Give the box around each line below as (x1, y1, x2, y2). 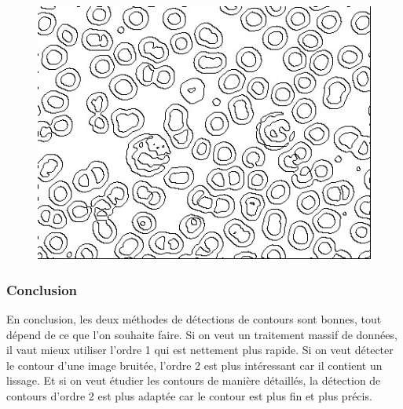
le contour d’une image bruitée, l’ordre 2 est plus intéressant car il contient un (6, 356, 383, 373)
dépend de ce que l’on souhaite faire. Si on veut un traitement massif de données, (6, 326, 398, 342)
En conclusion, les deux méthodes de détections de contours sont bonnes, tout (6, 311, 382, 327)
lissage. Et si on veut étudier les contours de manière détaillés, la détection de (6, 372, 381, 389)
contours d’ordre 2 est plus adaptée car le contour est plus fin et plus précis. (6, 388, 372, 404)
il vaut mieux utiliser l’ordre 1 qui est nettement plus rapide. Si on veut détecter (6, 341, 394, 358)
